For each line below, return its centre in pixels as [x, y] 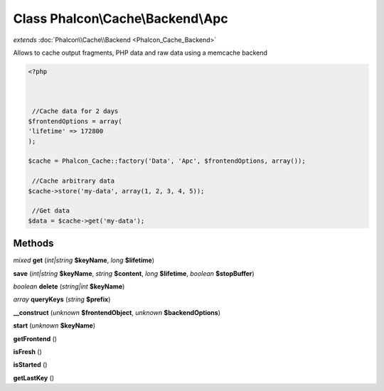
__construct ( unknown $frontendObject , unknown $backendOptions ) [117, 312]
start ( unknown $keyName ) [54, 326]
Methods [33, 243]
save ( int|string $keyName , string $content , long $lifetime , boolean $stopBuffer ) [134, 273]
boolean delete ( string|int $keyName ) [69, 286]
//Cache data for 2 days [75, 111]
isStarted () [30, 365]
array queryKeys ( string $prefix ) [62, 299]
